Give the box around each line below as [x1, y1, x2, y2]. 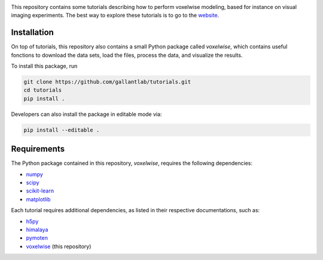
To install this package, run [11, 63, 78, 70]
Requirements [11, 144, 65, 154]
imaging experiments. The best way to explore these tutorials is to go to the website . [11, 12, 220, 19]
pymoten [26, 234, 48, 241]
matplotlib [26, 195, 51, 203]
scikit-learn [26, 187, 54, 194]
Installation [11, 27, 54, 38]
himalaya [26, 226, 48, 233]
